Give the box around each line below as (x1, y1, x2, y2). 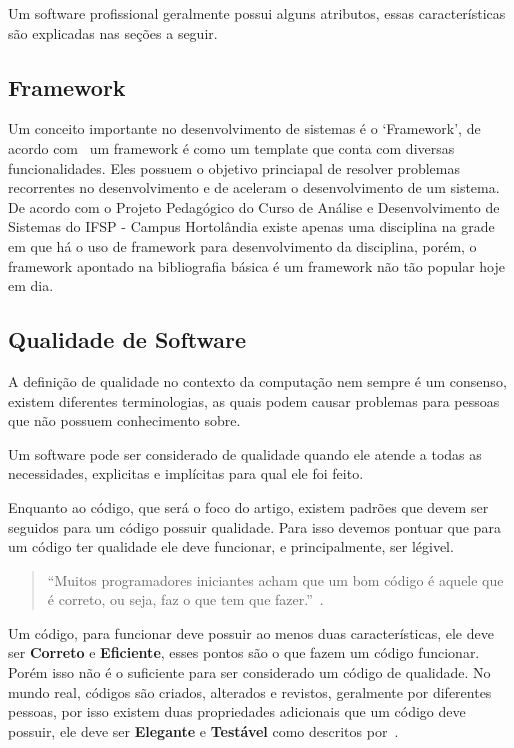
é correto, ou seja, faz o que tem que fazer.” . (47, 589, 324, 610)
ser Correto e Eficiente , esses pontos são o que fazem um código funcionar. (8, 642, 480, 663)
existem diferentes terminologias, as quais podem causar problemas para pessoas (8, 390, 500, 411)
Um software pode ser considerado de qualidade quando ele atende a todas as (8, 443, 482, 464)
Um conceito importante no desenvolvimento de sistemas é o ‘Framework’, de (8, 118, 481, 139)
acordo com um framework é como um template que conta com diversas (8, 137, 455, 158)
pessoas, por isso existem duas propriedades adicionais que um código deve (8, 701, 466, 722)
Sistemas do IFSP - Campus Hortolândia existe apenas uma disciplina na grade (8, 216, 495, 237)
